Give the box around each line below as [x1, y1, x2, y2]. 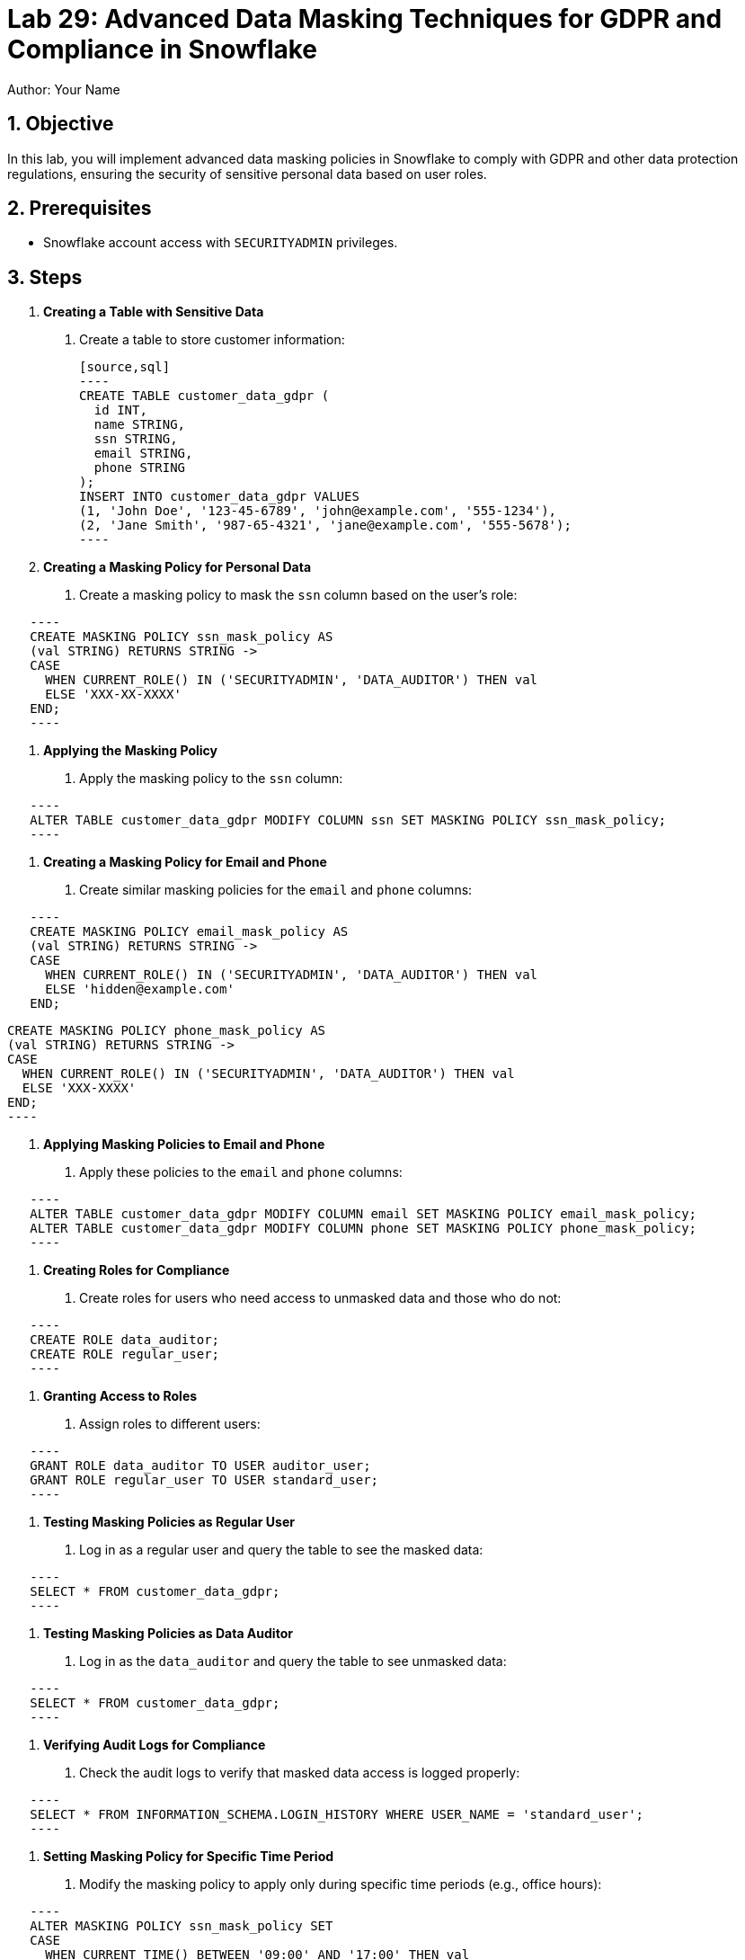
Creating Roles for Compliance [43, 1262, 230, 1278]
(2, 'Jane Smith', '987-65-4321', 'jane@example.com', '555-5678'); [79, 518, 572, 533]
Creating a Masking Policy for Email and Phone [43, 854, 327, 870]
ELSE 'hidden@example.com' [45, 982, 235, 997]
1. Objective [7, 112, 114, 136]
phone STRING [93, 460, 186, 476]
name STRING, [93, 417, 186, 432]
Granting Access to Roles [43, 1388, 198, 1404]
